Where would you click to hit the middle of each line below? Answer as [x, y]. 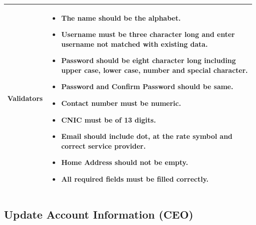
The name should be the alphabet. [121, 17]
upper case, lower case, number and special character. [155, 70]
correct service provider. [103, 145]
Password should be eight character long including [148, 60]
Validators [25, 98]
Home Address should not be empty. [125, 162]
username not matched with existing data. [134, 44]
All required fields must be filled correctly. [135, 179]
